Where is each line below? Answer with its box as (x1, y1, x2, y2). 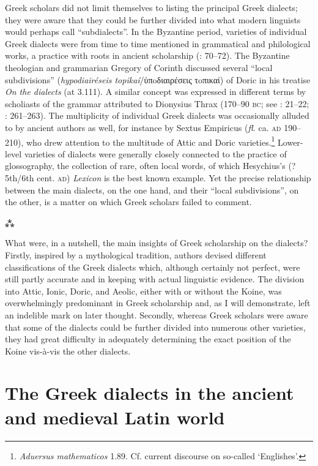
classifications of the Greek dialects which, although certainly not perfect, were (5, 260, 300, 273)
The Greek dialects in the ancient (5, 380, 294, 405)
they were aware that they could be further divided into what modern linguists (5, 13, 301, 26)
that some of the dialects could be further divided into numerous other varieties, (5, 320, 306, 333)
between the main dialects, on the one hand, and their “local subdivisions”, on (5, 183, 299, 196)
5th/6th (5, 171, 34, 184)
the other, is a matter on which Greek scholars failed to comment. (5, 195, 252, 208)
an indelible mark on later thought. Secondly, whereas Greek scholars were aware (5, 308, 308, 321)
